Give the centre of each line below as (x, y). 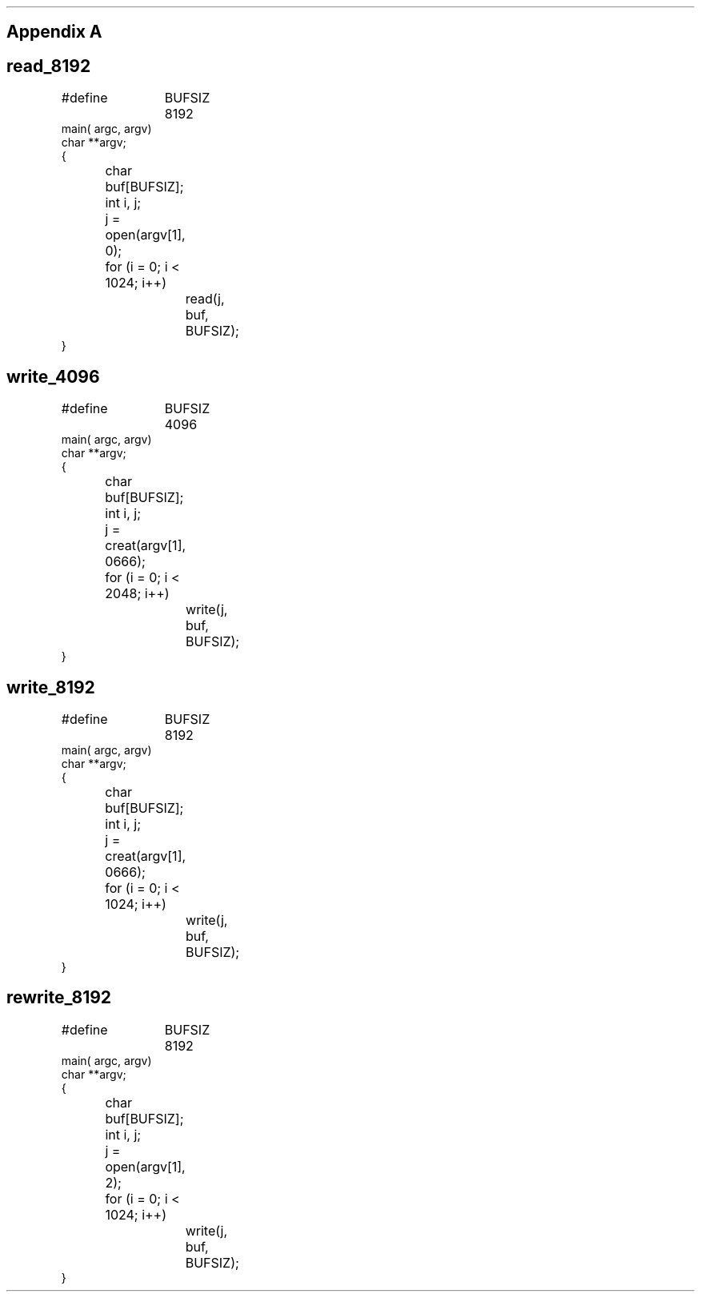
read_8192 (49, 66)
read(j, (205, 299)
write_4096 (53, 376)
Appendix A (54, 32)
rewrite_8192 (59, 998)
